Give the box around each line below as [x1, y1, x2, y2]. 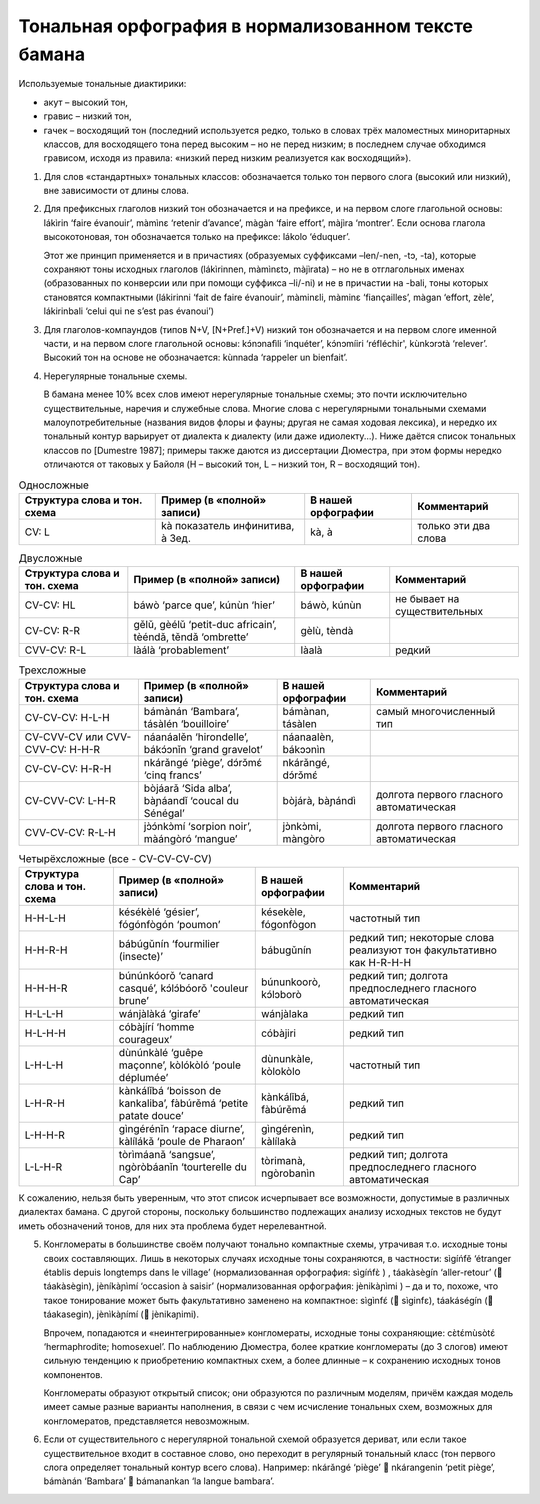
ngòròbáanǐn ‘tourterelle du [118, 1160, 247, 1174]
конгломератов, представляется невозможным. [43, 1415, 250, 1427]
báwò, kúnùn [300, 598, 362, 612]
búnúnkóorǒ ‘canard [118, 969, 214, 982]
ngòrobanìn [260, 1166, 315, 1180]
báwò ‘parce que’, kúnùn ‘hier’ [133, 598, 275, 612]
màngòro [282, 831, 325, 845]
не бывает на [395, 592, 460, 606]
